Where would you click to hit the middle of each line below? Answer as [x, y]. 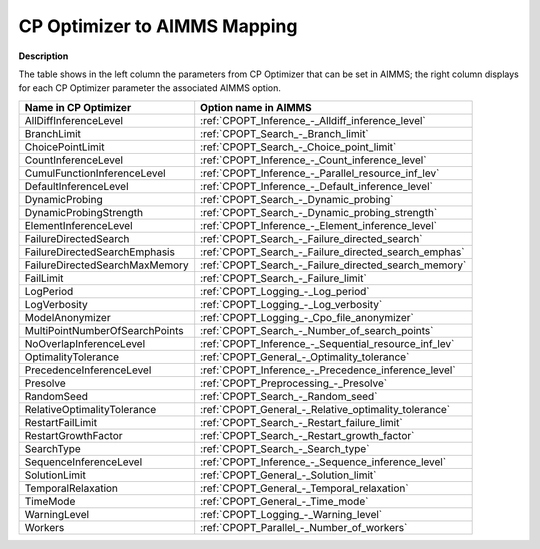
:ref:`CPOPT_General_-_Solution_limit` [288, 475]
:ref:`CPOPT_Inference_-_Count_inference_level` [313, 160]
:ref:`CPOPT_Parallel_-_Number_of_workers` [304, 527]
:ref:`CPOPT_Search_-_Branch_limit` [284, 133]
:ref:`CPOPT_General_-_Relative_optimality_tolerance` [325, 409]
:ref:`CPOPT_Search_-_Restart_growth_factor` [307, 435]
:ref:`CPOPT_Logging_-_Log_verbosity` [291, 304]
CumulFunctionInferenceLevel [95, 173]
